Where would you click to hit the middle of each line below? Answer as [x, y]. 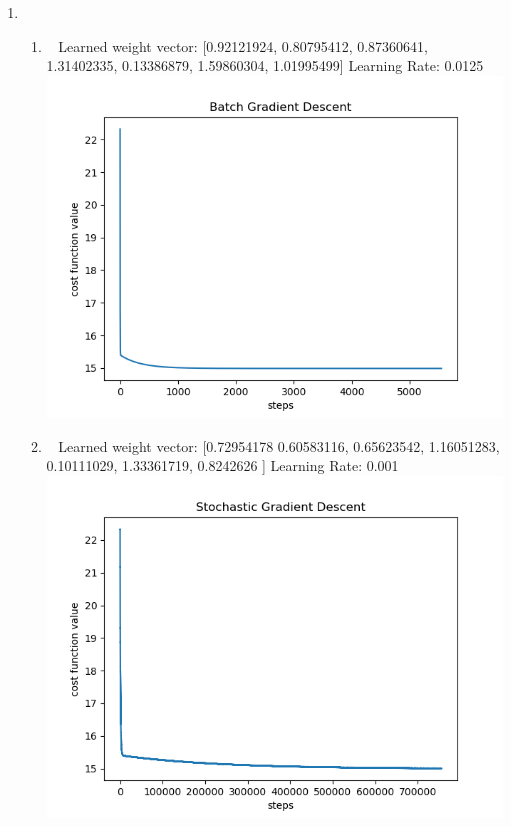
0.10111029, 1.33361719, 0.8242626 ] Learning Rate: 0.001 [222, 465]
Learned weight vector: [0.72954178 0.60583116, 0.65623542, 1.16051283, [279, 445]
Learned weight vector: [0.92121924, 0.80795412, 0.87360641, [243, 45]
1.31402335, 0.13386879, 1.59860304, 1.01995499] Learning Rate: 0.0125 [265, 65]
